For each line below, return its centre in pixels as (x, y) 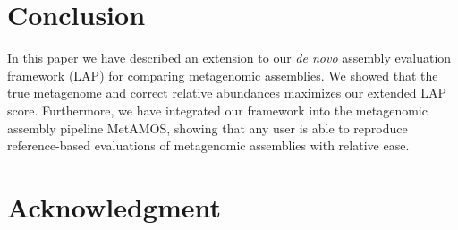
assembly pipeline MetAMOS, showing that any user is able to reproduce (208, 128)
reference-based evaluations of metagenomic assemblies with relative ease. (208, 145)
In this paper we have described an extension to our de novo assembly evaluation (229, 58)
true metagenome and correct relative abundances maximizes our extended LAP (227, 93)
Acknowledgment (114, 206)
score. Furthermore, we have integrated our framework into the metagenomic (217, 110)
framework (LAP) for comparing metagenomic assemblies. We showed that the (223, 75)
